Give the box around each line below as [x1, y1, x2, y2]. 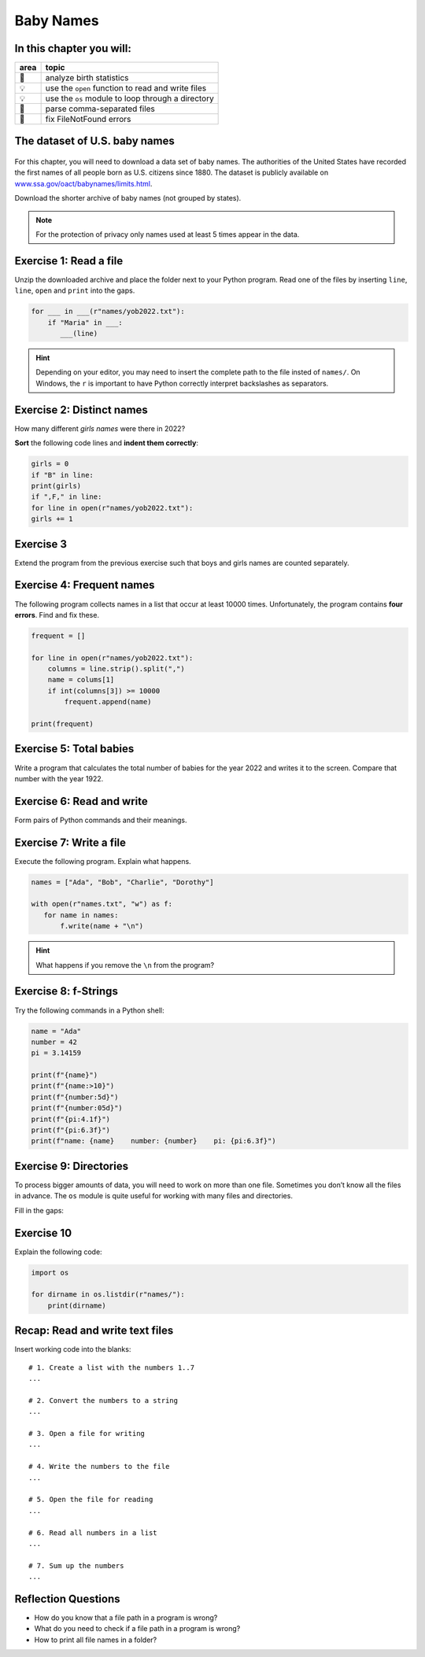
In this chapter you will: [14, 42, 131, 55]
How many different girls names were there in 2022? [14, 423, 186, 433]
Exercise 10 [14, 1226, 72, 1239]
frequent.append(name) [64, 697, 153, 707]
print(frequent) [31, 720, 94, 728]
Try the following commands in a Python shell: [14, 1006, 164, 1015]
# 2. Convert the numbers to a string [28, 1396, 179, 1404]
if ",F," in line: [31, 493, 102, 501]
